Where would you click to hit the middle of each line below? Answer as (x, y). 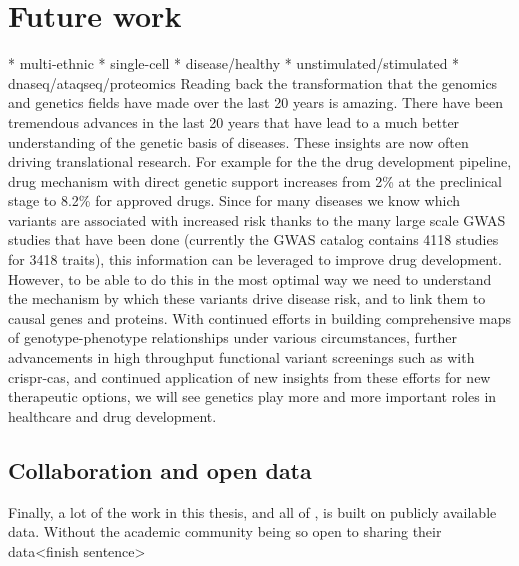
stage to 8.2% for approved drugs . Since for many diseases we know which (234, 200)
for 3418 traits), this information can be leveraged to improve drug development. (255, 259)
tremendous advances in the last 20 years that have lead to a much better (234, 121)
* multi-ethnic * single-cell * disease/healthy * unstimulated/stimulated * (234, 63)
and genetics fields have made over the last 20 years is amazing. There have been (256, 102)
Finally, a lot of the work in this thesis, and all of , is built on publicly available (252, 511)
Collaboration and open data (160, 469)
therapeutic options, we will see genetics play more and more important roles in (252, 396)
